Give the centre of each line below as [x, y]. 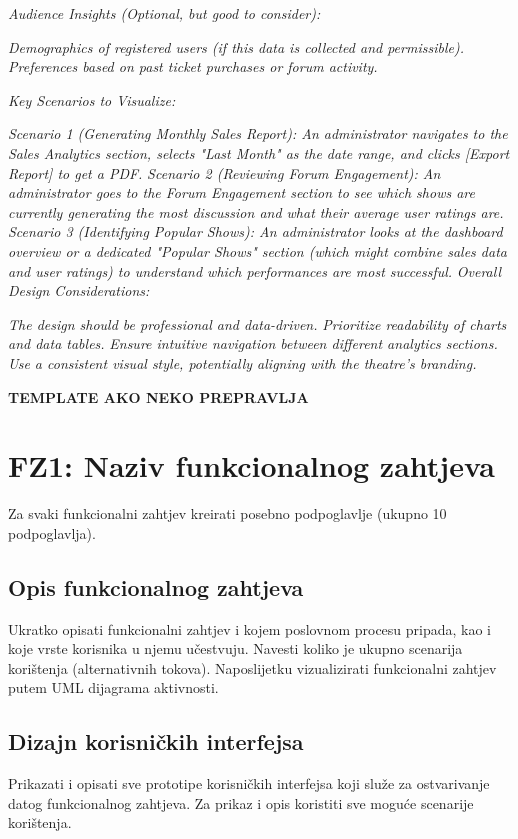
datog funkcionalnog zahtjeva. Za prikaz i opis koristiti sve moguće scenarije [241, 802]
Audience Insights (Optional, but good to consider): [164, 13]
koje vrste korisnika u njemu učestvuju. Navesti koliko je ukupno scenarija [235, 648]
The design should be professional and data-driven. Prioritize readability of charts [257, 323]
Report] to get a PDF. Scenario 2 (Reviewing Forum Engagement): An [224, 172]
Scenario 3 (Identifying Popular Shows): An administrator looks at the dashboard [255, 231]
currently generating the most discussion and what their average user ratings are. [256, 211]
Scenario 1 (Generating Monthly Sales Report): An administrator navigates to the [258, 133]
